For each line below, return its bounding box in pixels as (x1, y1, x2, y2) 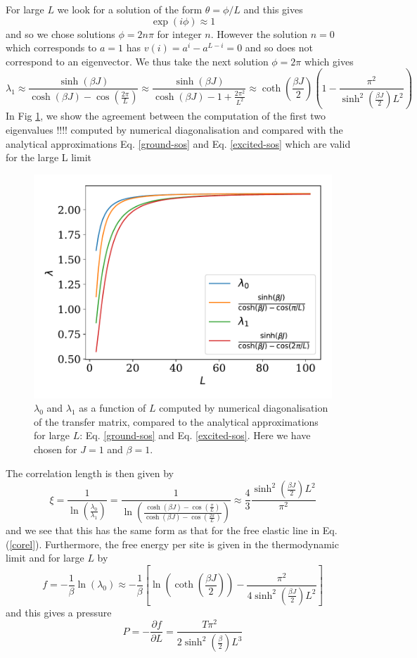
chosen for (34, 442, 77, 457)
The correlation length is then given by (6, 465, 174, 480)
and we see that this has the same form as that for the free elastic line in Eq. (6, 523, 338, 538)
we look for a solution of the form (57, 2, 203, 16)
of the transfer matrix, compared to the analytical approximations (34, 414, 319, 429)
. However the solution (210, 26, 308, 41)
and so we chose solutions (6, 26, 115, 41)
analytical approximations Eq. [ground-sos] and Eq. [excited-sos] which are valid (6, 136, 351, 151)
